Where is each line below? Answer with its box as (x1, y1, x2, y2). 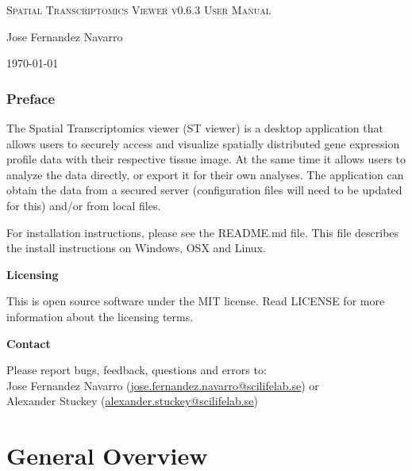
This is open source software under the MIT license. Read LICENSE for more (6, 293, 385, 309)
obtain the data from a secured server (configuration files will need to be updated (6, 182, 402, 198)
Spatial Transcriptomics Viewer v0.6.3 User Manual (6, 2, 271, 17)
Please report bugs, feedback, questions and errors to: (6, 362, 267, 378)
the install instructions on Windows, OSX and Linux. (6, 239, 266, 256)
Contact (6, 335, 51, 351)
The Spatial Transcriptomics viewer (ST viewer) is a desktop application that (6, 120, 383, 136)
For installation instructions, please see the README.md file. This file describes (6, 224, 399, 240)
